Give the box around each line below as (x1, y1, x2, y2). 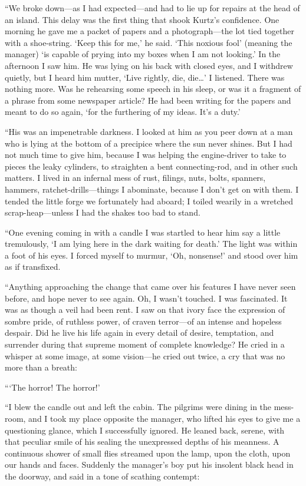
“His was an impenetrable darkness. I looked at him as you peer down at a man (5, 125, 293, 137)
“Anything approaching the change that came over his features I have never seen (5, 280, 296, 293)
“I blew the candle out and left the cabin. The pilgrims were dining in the (5, 401, 272, 413)
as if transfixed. (5, 260, 61, 273)
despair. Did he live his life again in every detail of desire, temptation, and (5, 326, 274, 339)
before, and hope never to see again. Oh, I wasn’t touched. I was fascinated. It (5, 292, 288, 304)
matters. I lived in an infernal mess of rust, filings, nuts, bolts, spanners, (5, 171, 266, 184)
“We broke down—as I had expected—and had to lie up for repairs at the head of (5, 2, 300, 14)
